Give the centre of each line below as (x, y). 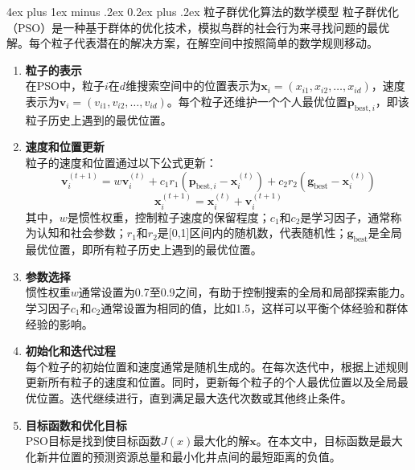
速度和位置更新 (65, 147)
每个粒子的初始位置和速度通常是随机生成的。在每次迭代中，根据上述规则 (217, 366)
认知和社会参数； (82, 233)
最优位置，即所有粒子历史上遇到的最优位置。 (144, 249)
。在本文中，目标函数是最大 (329, 441)
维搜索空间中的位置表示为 (193, 86)
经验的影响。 (59, 323)
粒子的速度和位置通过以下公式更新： (121, 162)
